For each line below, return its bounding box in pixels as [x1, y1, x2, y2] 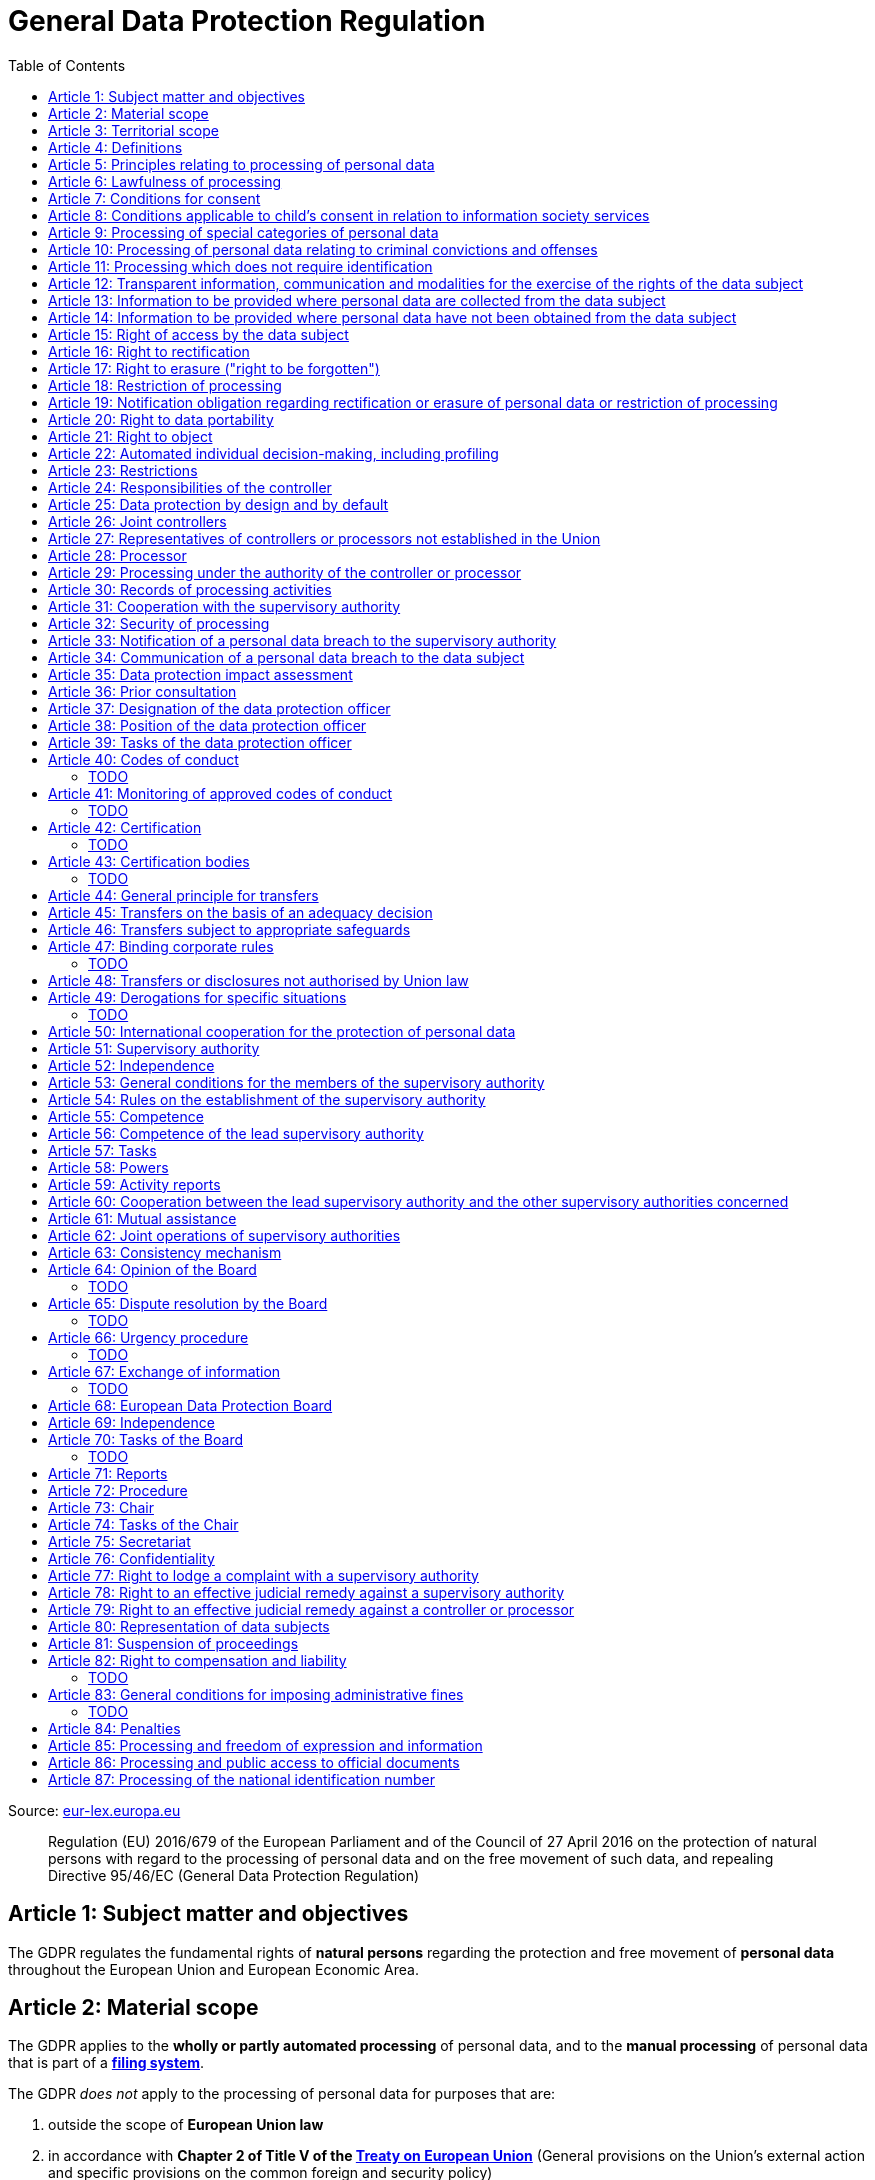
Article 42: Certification [48, 818, 202, 836]
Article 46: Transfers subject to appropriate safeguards [48, 920, 411, 938]
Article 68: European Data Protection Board [48, 1396, 333, 1414]
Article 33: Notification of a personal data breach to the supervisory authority [48, 631, 557, 649]
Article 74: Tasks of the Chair [48, 1515, 239, 1533]
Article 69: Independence [48, 1413, 215, 1431]
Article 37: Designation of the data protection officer [48, 699, 391, 717]
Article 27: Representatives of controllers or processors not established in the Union [48, 529, 601, 547]
